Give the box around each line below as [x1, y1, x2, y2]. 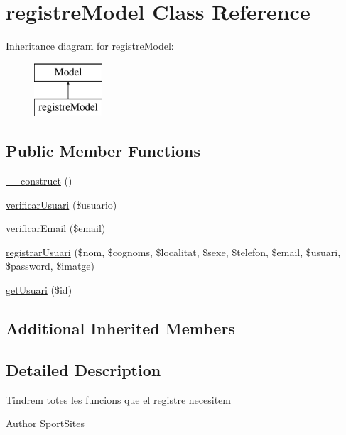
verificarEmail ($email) [6, 221, 106, 236]
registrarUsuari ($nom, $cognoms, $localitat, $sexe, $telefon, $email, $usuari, [6, 244, 341, 259]
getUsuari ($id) [6, 282, 72, 297]
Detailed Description [6, 358, 161, 380]
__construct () [6, 173, 72, 188]
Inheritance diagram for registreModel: [6, 38, 174, 53]
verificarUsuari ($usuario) [6, 197, 117, 211]
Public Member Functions [6, 140, 200, 162]
